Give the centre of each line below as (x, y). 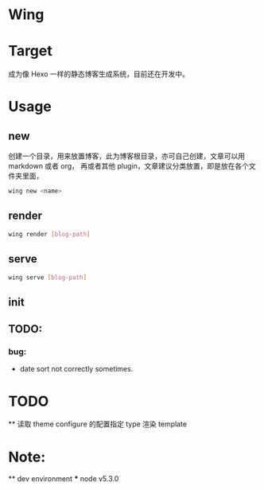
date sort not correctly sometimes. (76, 369)
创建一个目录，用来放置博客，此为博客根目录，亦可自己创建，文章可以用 (126, 156)
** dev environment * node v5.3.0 (64, 479)
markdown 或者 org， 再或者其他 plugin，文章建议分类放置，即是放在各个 (128, 166)
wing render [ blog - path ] (49, 234)
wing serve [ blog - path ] (48, 277)
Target (31, 51)
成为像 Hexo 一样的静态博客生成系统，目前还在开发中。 (99, 74)
